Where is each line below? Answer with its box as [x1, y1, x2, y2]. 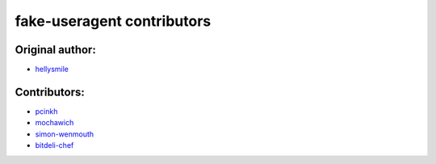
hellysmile [35, 65, 69, 74]
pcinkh [35, 106, 58, 116]
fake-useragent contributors [15, 12, 212, 30]
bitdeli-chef [35, 141, 74, 150]
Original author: [15, 43, 96, 57]
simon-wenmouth [35, 129, 94, 139]
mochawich [35, 118, 74, 128]
